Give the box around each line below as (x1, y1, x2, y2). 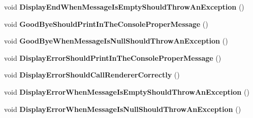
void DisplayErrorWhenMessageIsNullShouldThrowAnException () (4, 103, 241, 114)
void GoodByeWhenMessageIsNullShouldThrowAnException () (4, 35, 228, 46)
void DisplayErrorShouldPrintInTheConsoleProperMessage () (4, 52, 222, 63)
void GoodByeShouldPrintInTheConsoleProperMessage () (4, 18, 208, 29)
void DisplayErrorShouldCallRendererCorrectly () (4, 69, 180, 80)
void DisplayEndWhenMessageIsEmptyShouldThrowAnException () (4, 2, 244, 12)
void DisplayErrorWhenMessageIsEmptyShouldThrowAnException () (4, 86, 249, 97)
